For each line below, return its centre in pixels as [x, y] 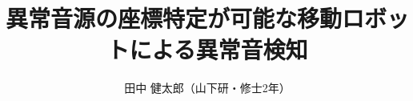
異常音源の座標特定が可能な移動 [174, 18]
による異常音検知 [219, 49]
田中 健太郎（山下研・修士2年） [207, 88]
